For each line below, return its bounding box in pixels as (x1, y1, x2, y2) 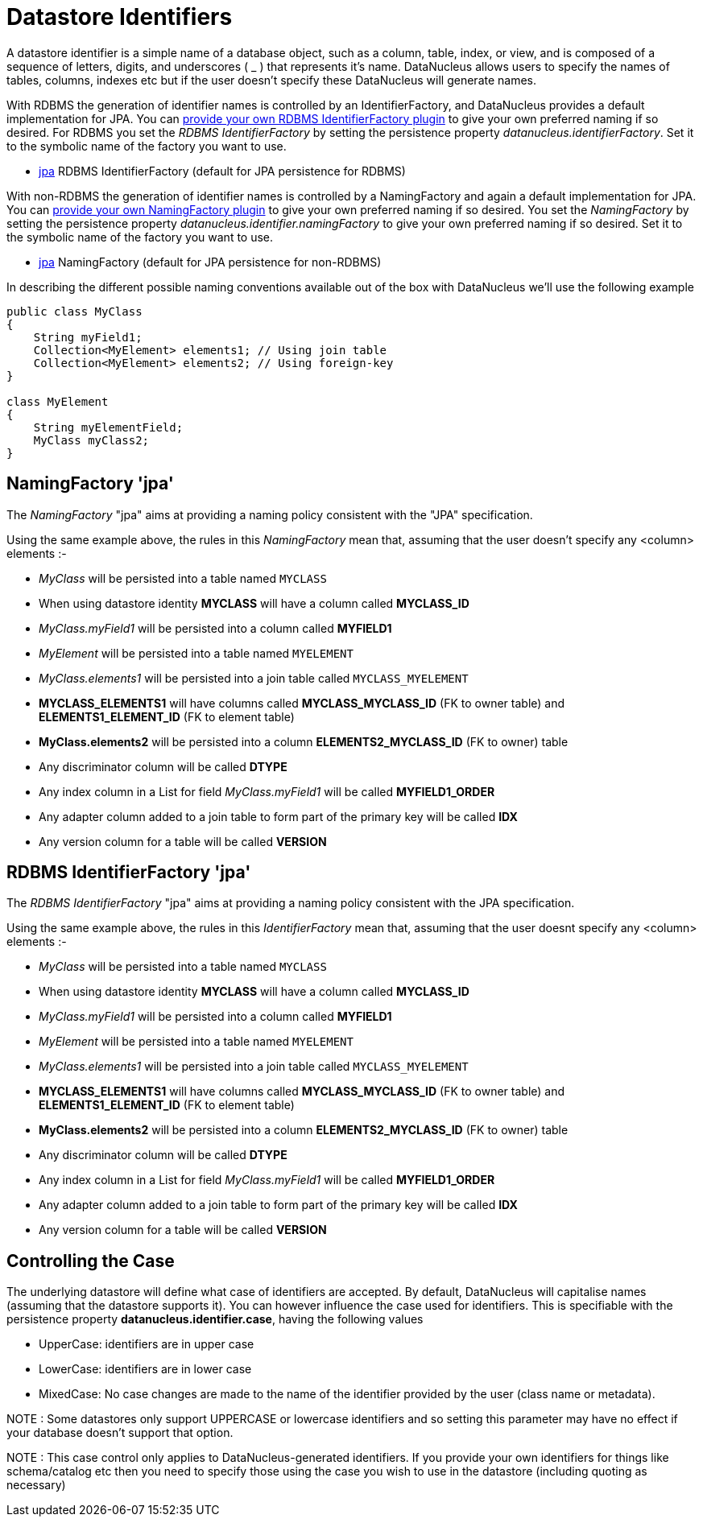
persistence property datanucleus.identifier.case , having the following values (6, 1312, 424, 1327)
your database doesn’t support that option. (6, 1426, 234, 1440)
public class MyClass (6, 304, 143, 318)
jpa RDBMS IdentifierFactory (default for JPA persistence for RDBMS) (39, 163, 406, 178)
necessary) (6, 1478, 66, 1492)
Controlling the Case (6, 1250, 175, 1271)
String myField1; (33, 330, 143, 344)
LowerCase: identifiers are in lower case (39, 1362, 252, 1376)
